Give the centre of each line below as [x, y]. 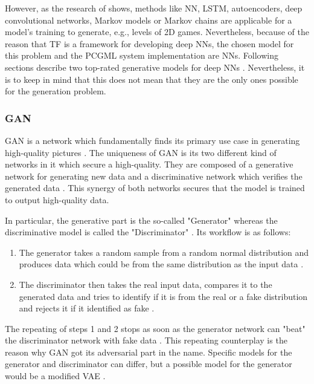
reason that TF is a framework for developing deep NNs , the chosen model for [149, 43]
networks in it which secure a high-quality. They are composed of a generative [149, 164]
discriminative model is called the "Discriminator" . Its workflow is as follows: [148, 232]
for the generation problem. [56, 91]
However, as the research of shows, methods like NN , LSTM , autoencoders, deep [154, 8]
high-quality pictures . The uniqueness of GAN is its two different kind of [141, 152]
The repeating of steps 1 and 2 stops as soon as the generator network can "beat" [155, 328]
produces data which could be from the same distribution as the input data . [161, 264]
